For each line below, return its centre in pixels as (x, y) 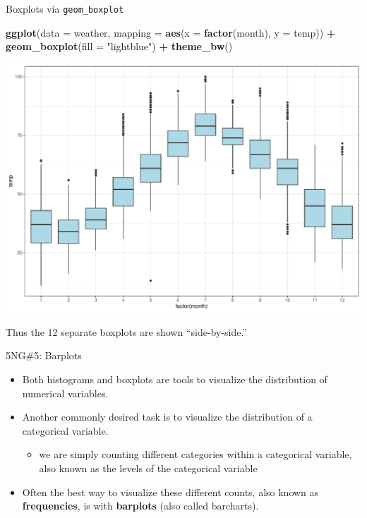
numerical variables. (65, 393)
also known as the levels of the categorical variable (148, 468)
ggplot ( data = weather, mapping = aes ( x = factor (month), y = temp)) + (171, 32)
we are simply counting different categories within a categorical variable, (195, 454)
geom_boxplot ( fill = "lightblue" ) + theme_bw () (119, 46)
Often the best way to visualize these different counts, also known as (170, 492)
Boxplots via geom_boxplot (65, 8)
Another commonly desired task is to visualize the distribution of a (167, 417)
